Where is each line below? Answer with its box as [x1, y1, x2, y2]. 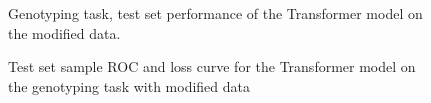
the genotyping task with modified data [8, 75, 250, 96]
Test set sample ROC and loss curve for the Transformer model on [8, 56, 416, 77]
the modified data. [8, 22, 121, 43]
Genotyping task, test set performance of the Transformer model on [8, 3, 423, 23]
